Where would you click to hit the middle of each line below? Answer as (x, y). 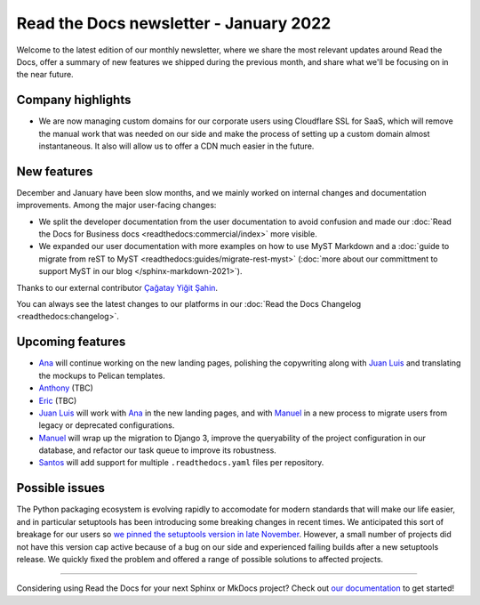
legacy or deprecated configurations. (107, 425)
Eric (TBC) (58, 400)
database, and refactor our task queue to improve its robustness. (158, 450)
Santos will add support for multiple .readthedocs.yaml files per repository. (181, 463)
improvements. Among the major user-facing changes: (116, 206)
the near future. (45, 75)
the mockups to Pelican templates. (102, 375)
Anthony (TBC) (66, 388)
